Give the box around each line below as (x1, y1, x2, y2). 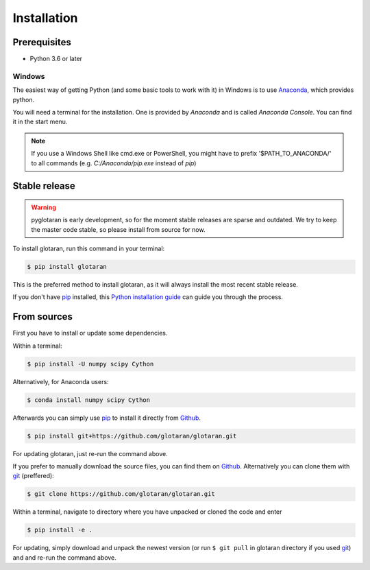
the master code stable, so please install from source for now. (31, 225, 206, 233)
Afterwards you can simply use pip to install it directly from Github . (12, 414, 201, 422)
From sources (12, 311, 73, 322)
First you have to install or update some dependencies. (12, 329, 168, 337)
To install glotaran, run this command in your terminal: (12, 244, 165, 253)
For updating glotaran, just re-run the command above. (12, 449, 168, 458)
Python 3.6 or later (29, 55, 82, 63)
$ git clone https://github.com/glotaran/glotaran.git (27, 490, 215, 498)
